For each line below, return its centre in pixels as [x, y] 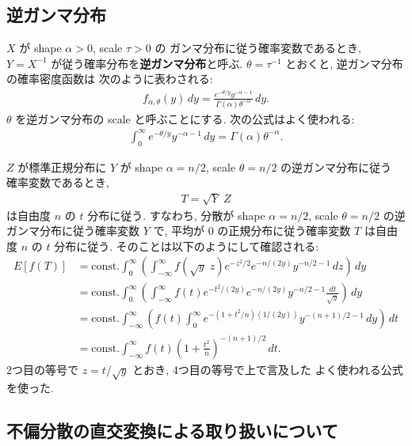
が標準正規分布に [62, 166]
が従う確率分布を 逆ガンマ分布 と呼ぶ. [147, 63]
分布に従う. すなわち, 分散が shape [176, 215]
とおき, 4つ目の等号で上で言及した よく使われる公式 [268, 369]
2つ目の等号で [42, 369]
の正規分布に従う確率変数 [284, 231]
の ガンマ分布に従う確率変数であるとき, [258, 48]
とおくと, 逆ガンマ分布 [344, 63]
